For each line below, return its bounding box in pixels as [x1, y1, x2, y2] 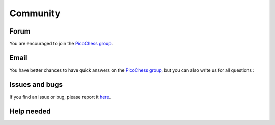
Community [9, 8, 61, 19]
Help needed [9, 107, 51, 115]
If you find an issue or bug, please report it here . [9, 93, 111, 100]
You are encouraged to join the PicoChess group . [9, 41, 113, 47]
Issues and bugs [9, 80, 63, 89]
